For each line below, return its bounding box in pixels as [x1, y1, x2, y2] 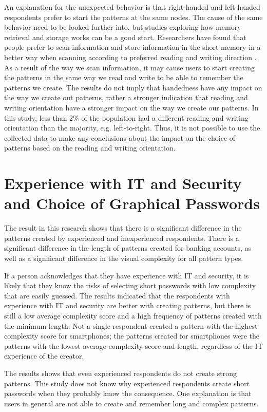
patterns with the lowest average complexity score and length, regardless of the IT [4, 340, 263, 351]
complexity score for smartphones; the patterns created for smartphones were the [4, 330, 259, 341]
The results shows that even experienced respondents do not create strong [4, 367, 237, 378]
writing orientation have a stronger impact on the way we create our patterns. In [4, 102, 259, 113]
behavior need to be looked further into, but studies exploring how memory [4, 22, 241, 32]
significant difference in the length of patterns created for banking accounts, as [4, 242, 252, 253]
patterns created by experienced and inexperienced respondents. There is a [4, 232, 239, 243]
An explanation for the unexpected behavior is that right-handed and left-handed [4, 2, 260, 12]
